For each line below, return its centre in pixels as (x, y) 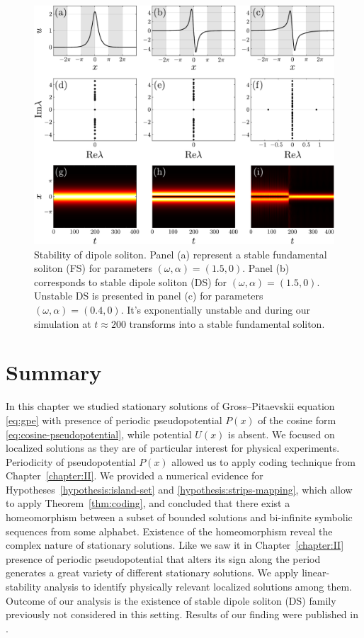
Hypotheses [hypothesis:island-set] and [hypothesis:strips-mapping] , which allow (179, 489)
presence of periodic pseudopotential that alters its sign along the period (163, 558)
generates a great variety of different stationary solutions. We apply (152, 573)
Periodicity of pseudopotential (71, 461)
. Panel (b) (266, 268)
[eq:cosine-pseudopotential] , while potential (99, 434)
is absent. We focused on (281, 434)
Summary (54, 372)
